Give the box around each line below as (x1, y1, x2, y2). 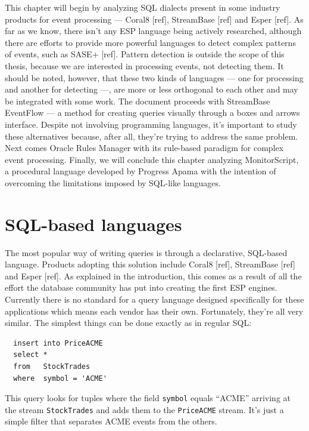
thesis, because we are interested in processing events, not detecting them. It (5, 59, 284, 72)
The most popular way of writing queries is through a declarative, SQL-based (5, 246, 288, 258)
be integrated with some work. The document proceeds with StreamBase (5, 94, 270, 107)
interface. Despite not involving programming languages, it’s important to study (5, 118, 297, 130)
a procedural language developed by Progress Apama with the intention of (5, 165, 276, 177)
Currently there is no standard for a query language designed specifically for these (5, 293, 304, 305)
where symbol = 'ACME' (13, 374, 107, 383)
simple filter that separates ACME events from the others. (5, 415, 217, 427)
